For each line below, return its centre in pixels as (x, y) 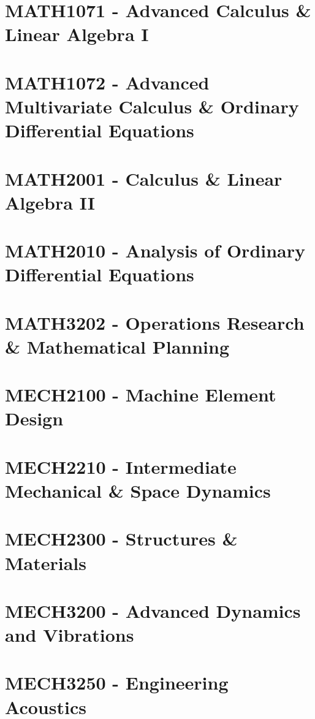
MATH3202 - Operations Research (155, 322)
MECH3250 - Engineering (117, 683)
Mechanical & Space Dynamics (138, 490)
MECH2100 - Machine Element (141, 394)
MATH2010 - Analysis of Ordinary (155, 250)
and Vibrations (70, 635)
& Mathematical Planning (117, 346)
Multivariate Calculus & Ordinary (152, 106)
